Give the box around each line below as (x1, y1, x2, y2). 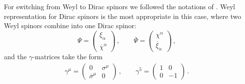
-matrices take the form (32, 51, 103, 61)
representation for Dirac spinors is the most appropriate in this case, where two (4, 11, 241, 21)
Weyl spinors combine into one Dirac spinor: (4, 20, 137, 31)
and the (4, 51, 27, 61)
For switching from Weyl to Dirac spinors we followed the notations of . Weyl (4, 1, 235, 11)
